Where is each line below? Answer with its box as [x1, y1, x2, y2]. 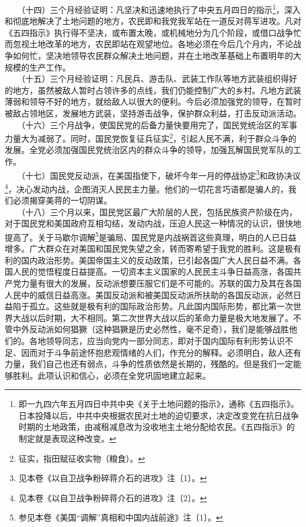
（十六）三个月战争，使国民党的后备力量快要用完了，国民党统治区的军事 [21, 118, 297, 131]
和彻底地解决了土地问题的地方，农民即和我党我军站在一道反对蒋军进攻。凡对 [5, 15, 301, 27]
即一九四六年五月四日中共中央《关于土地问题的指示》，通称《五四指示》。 [18, 398, 299, 410]
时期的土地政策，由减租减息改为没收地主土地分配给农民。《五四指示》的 [18, 421, 295, 433]
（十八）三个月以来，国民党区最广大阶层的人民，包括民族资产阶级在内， [21, 205, 297, 218]
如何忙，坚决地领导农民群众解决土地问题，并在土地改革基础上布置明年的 [12, 49, 293, 62]
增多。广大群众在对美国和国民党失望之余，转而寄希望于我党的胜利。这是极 [5, 242, 293, 255]
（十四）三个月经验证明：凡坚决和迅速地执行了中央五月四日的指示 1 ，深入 [21, 2, 301, 15]
